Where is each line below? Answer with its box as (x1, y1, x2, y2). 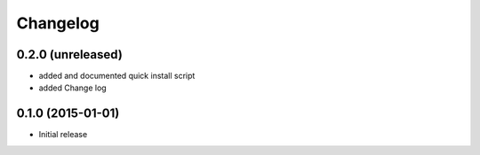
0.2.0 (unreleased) (16, 47, 124, 62)
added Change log (38, 82, 107, 93)
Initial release (38, 129, 88, 140)
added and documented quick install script (38, 71, 196, 81)
